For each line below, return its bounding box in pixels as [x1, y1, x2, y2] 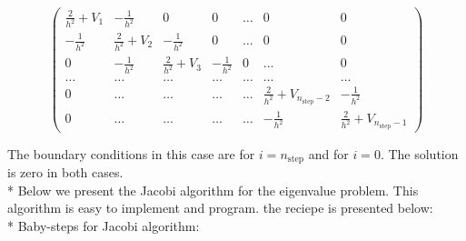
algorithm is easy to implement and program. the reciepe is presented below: [7, 198, 433, 217]
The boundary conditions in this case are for [7, 144, 255, 163]
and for [308, 144, 349, 163]
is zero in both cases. [7, 163, 124, 182]
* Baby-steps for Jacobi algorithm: [7, 216, 200, 235]
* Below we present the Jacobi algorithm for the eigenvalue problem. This [7, 180, 419, 199]
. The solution [380, 144, 459, 163]
